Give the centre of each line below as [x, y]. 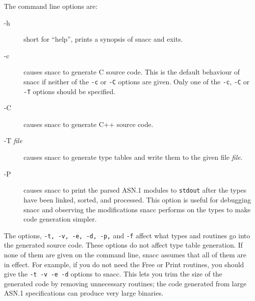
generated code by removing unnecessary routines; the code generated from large [125, 283]
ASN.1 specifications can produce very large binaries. [84, 293]
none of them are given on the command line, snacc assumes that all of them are [125, 254]
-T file [13, 140]
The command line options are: [51, 6]
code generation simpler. [60, 219]
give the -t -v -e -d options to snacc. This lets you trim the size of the [113, 274]
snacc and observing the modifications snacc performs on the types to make [137, 209]
